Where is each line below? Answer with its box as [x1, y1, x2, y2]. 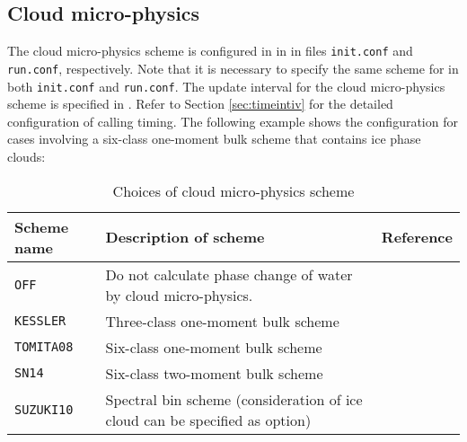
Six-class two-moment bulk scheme [105, 362, 323, 384]
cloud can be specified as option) [105, 409, 312, 430]
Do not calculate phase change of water [105, 263, 353, 285]
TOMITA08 [14, 340, 74, 355]
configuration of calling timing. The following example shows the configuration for [7, 111, 458, 130]
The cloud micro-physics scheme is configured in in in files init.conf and [7, 41, 413, 60]
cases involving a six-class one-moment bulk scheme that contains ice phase [7, 129, 421, 148]
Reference [381, 226, 453, 248]
